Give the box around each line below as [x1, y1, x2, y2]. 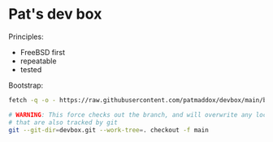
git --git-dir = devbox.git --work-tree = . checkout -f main [8, 126, 209, 134]
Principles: [8, 32, 44, 41]
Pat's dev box [8, 5, 102, 24]
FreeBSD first [19, 47, 66, 57]
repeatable [19, 56, 57, 66]
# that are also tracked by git [8, 118, 118, 127]
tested [19, 64, 42, 74]
